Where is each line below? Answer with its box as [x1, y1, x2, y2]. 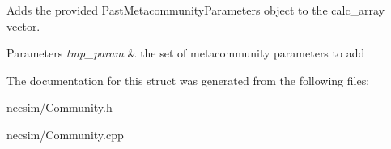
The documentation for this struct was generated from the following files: [6, 71, 370, 88]
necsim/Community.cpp [6, 126, 124, 143]
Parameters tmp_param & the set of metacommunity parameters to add [6, 45, 365, 62]
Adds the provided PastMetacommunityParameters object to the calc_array [6, 2, 385, 18]
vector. [6, 17, 40, 34]
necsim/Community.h [6, 99, 113, 116]
